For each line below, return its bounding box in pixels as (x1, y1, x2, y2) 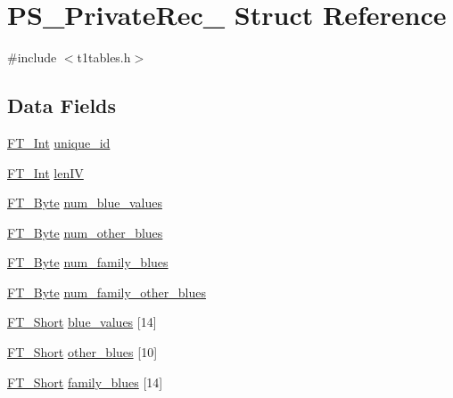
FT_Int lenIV (7, 163, 84, 182)
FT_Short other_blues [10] (7, 343, 158, 361)
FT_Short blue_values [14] (7, 313, 157, 331)
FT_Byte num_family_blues (7, 253, 169, 272)
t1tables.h (77, 48, 131, 67)
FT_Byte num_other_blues (7, 223, 163, 241)
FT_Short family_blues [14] (7, 372, 163, 391)
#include (7, 48, 57, 67)
